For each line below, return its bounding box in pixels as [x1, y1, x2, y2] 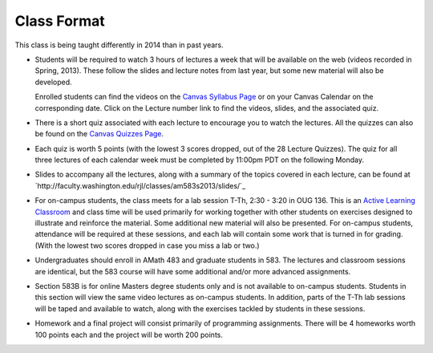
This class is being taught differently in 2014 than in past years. [14, 40, 224, 50]
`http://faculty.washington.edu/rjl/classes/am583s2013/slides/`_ [34, 181, 246, 190]
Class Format [14, 12, 106, 30]
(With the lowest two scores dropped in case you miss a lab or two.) [34, 241, 260, 250]
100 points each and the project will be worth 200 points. [34, 330, 224, 339]
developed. [34, 77, 72, 87]
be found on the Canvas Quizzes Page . [34, 129, 164, 139]
